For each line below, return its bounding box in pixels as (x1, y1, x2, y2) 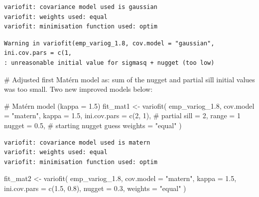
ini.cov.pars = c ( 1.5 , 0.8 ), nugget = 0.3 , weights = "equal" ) (4, 183, 186, 193)
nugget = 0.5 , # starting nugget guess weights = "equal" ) (4, 120, 182, 130)
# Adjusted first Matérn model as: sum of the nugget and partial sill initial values (4, 74, 255, 84)
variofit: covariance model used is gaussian (4, 3, 157, 10)
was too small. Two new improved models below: (4, 84, 153, 94)
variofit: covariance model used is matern (4, 139, 150, 146)
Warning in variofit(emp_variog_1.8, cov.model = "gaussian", (4, 39, 215, 47)
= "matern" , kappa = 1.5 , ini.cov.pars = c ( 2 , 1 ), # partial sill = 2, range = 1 (4, 110, 241, 121)
